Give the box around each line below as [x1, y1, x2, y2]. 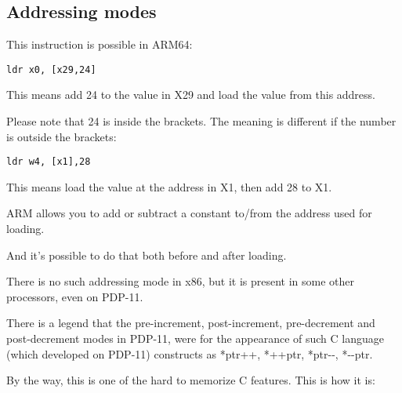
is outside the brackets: [6, 128, 117, 144]
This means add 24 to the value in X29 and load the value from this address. [6, 86, 376, 103]
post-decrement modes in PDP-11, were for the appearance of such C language [6, 330, 384, 347]
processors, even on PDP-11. [6, 288, 143, 304]
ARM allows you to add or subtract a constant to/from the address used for [6, 205, 372, 221]
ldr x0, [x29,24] [6, 64, 96, 75]
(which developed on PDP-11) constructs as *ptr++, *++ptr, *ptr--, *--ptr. [6, 345, 373, 362]
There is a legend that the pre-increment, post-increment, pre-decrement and [6, 315, 375, 331]
